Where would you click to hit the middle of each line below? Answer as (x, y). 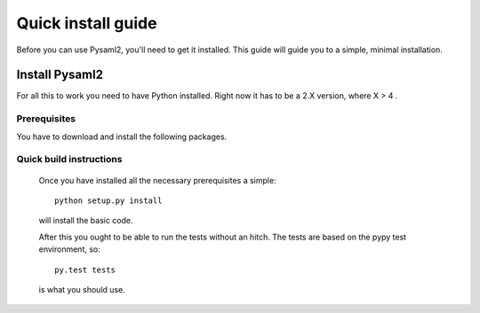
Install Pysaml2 (60, 75)
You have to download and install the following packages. (122, 137)
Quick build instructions (69, 160)
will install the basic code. (86, 221)
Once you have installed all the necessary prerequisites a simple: (157, 180)
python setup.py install (108, 200)
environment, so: (70, 249)
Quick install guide (87, 23)
